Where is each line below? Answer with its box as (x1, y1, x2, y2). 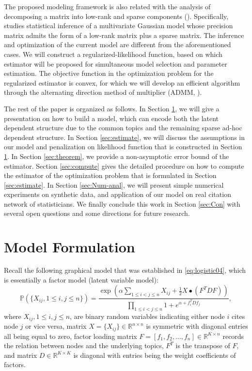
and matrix (4, 350, 37, 360)
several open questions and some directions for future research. (4, 208, 190, 218)
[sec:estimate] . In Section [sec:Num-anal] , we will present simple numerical (4, 179, 224, 190)
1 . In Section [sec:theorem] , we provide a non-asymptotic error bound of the (4, 151, 229, 161)
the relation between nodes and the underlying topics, (4, 340, 164, 351)
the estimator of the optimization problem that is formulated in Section (4, 170, 217, 180)
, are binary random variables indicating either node (70, 311, 225, 321)
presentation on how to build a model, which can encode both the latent (4, 113, 219, 123)
